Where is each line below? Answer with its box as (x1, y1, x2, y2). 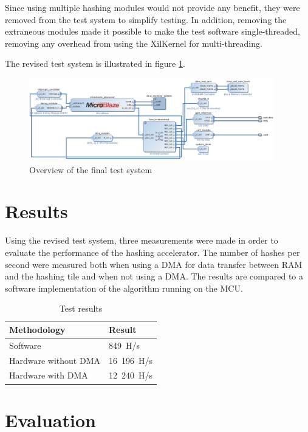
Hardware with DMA (9, 369, 88, 382)
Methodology (9, 323, 66, 335)
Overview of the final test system (29, 163, 152, 176)
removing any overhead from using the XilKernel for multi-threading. (5, 36, 262, 49)
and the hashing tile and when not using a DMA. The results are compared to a (5, 270, 304, 283)
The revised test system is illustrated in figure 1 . (5, 57, 185, 70)
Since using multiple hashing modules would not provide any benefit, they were (5, 1, 300, 13)
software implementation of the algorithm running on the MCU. (5, 281, 243, 294)
